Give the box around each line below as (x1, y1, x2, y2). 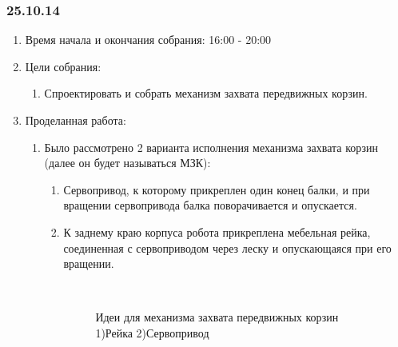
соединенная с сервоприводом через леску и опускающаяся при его (63, 239, 392, 256)
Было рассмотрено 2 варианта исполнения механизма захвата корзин (44, 138, 378, 155)
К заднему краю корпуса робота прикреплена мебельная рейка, (63, 223, 371, 240)
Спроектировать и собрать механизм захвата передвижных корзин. (44, 85, 368, 102)
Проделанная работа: (25, 112, 126, 128)
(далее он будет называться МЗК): (44, 154, 211, 171)
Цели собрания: (25, 58, 101, 74)
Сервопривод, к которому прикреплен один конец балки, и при (63, 181, 370, 197)
